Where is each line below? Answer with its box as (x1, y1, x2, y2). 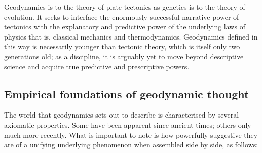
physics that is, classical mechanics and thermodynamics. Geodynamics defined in (4, 31, 258, 42)
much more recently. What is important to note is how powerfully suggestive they (4, 129, 258, 140)
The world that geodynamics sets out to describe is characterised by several (4, 109, 239, 120)
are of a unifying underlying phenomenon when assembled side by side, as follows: (4, 139, 258, 150)
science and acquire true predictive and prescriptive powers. (4, 61, 190, 71)
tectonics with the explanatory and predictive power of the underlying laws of (4, 21, 245, 32)
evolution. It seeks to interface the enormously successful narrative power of (4, 11, 239, 22)
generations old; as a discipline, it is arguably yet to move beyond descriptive (4, 51, 244, 61)
